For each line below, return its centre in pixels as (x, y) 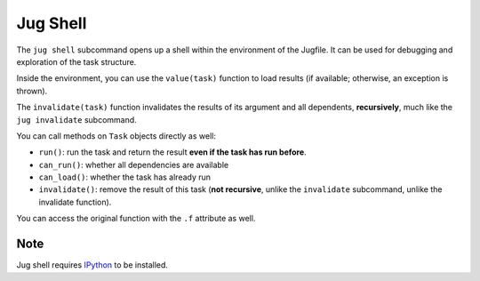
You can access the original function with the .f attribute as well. (136, 219)
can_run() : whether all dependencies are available (134, 165)
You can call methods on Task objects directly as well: (116, 136)
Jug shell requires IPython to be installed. (92, 265)
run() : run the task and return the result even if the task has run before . (172, 152)
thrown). (32, 91)
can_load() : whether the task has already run (125, 177)
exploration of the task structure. (76, 61)
